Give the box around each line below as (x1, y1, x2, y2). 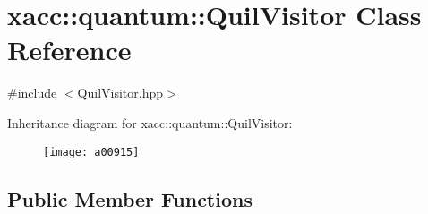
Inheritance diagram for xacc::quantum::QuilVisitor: (7, 113, 293, 132)
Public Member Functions (7, 184, 253, 212)
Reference (7, 31, 132, 68)
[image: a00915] (43, 145, 140, 158)
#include (7, 83, 57, 102)
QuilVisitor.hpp (77, 83, 164, 102)
